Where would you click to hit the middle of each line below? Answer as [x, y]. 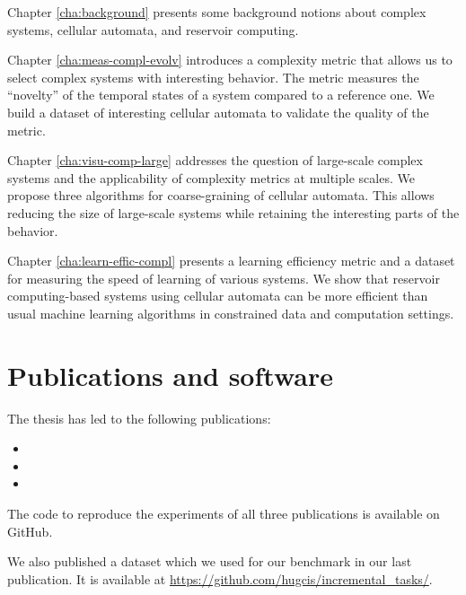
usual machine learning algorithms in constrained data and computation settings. [231, 313]
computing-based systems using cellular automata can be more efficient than [218, 296]
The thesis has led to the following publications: [139, 418]
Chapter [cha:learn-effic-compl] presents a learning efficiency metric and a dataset [231, 261]
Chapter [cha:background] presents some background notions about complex [217, 12]
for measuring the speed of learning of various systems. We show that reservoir [224, 278]
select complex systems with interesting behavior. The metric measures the [213, 77]
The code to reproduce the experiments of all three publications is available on [224, 513]
